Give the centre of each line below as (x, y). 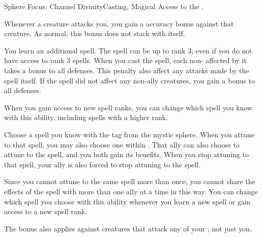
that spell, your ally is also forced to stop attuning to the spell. (103, 164)
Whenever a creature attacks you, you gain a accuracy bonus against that (119, 23)
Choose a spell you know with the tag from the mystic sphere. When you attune (129, 134)
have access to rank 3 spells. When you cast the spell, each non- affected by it (125, 60)
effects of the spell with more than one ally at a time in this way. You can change (131, 191)
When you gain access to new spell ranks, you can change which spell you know (128, 107)
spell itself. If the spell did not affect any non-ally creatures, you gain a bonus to (130, 80)
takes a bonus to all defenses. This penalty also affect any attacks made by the (127, 70)
